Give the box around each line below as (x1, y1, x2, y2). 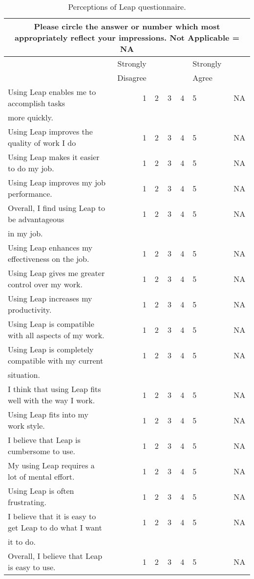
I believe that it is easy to (8, 510, 96, 522)
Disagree (117, 72, 147, 83)
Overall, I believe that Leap (8, 550, 103, 561)
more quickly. (8, 112, 53, 123)
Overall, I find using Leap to (8, 202, 106, 213)
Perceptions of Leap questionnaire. (68, 1, 186, 12)
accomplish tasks (8, 97, 65, 109)
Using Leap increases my (8, 293, 92, 304)
